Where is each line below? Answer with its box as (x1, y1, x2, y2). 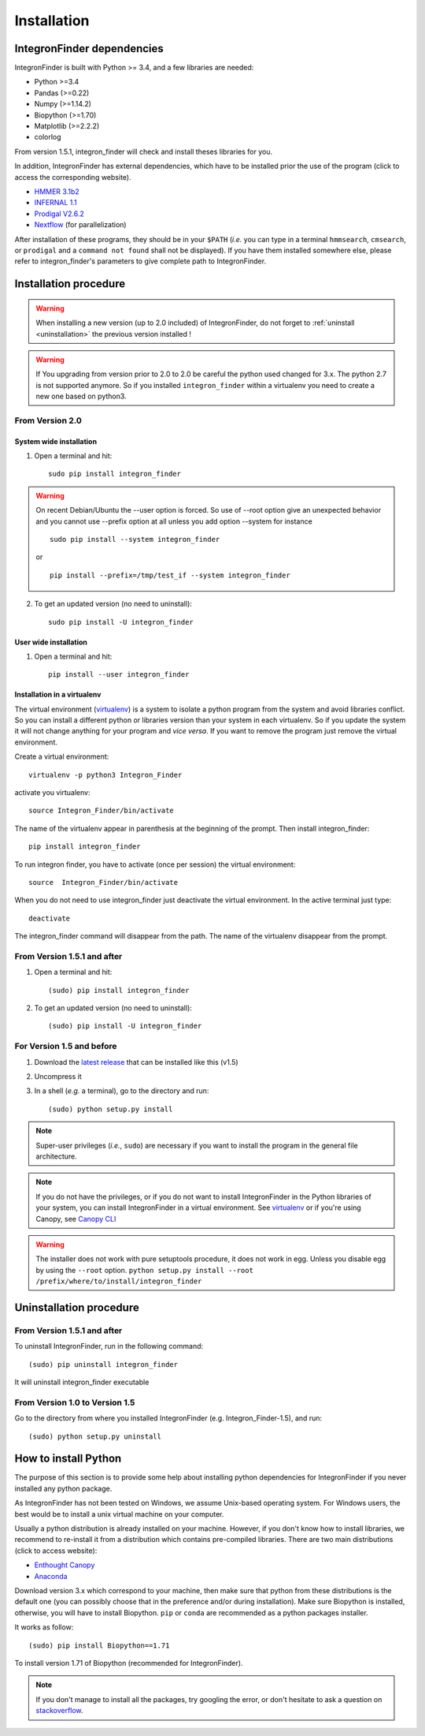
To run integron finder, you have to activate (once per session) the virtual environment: (14, 860, 296, 869)
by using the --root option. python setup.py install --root (35, 1265, 253, 1275)
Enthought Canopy (34, 1560, 95, 1570)
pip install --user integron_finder (48, 670, 190, 679)
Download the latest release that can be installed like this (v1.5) (34, 1057, 239, 1066)
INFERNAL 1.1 (34, 198, 78, 207)
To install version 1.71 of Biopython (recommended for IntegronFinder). (14, 1658, 243, 1667)
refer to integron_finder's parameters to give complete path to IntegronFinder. (14, 256, 267, 266)
